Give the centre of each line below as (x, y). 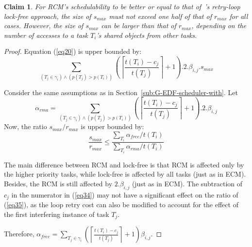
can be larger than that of (139, 25)
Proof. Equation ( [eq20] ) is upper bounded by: (73, 51)
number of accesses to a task (46, 35)
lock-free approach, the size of (48, 16)
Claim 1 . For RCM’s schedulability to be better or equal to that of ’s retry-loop (122, 6)
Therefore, (19, 234)
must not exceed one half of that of (160, 16)
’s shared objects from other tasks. (147, 35)
